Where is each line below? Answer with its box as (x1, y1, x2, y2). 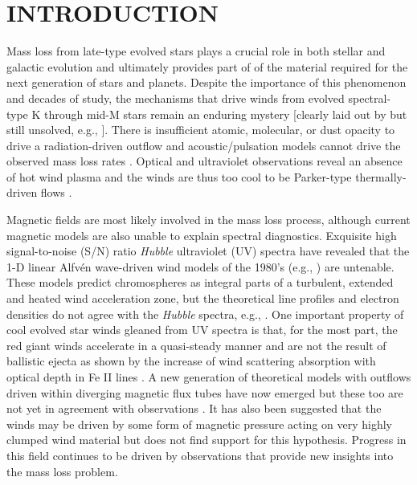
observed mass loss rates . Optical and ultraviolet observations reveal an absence (6, 153, 403, 169)
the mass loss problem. (6, 463, 118, 479)
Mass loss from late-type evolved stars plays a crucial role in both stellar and (6, 43, 386, 59)
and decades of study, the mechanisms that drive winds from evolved (6, 89, 345, 106)
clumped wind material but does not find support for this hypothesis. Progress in (6, 431, 407, 448)
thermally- (355, 168, 407, 185)
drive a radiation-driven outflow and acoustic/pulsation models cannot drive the (6, 137, 401, 153)
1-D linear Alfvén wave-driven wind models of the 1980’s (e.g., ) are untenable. (6, 258, 395, 275)
